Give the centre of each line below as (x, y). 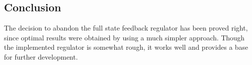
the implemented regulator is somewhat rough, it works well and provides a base (126, 47)
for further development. (41, 56)
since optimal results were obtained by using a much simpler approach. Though (124, 37)
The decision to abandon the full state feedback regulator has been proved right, (126, 28)
